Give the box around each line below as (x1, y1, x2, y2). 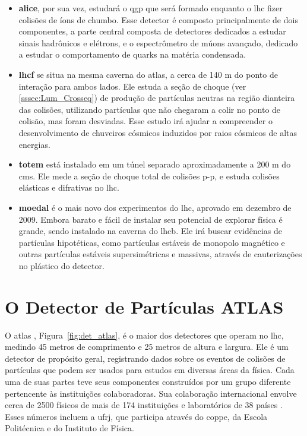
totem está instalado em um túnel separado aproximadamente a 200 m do (18, 158, 291, 170)
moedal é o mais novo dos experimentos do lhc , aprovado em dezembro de (18, 201, 292, 213)
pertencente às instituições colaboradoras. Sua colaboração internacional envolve (5, 387, 297, 399)
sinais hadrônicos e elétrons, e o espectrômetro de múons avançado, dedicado (18, 36, 298, 49)
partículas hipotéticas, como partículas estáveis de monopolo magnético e (18, 236, 285, 248)
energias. (18, 138, 50, 150)
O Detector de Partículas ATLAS (5, 294, 284, 318)
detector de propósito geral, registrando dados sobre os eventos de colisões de (5, 352, 286, 364)
